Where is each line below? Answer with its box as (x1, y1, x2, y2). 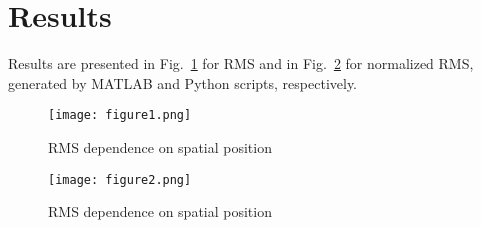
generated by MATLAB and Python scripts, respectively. (8, 72, 358, 93)
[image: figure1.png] (48, 108, 192, 123)
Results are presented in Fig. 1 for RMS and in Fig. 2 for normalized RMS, (8, 53, 474, 74)
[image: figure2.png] (48, 172, 192, 187)
